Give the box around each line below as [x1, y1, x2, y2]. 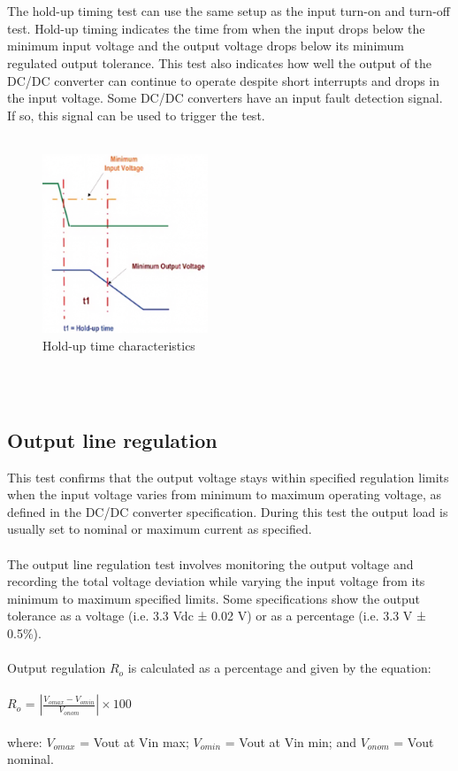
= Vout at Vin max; [80, 732, 189, 751]
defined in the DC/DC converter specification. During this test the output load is [7, 502, 448, 520]
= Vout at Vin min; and [225, 732, 356, 751]
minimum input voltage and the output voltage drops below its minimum [7, 36, 404, 55]
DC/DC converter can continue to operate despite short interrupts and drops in [7, 71, 440, 89]
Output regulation [7, 659, 106, 677]
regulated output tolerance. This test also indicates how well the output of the [7, 53, 431, 72]
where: [7, 732, 42, 751]
